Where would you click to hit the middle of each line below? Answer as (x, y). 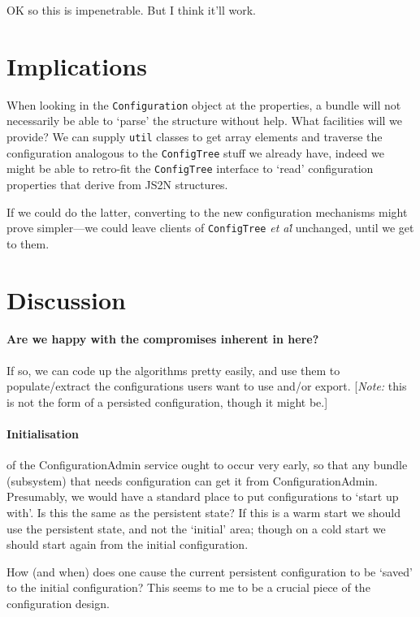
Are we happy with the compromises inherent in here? (163, 339)
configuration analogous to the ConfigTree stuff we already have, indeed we (195, 152)
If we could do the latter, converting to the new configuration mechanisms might (207, 211)
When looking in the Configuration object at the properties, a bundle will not (204, 104)
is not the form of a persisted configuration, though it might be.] (167, 401)
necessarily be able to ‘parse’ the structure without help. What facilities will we (205, 121)
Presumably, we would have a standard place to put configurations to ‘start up (203, 496)
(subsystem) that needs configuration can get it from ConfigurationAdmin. (193, 480)
